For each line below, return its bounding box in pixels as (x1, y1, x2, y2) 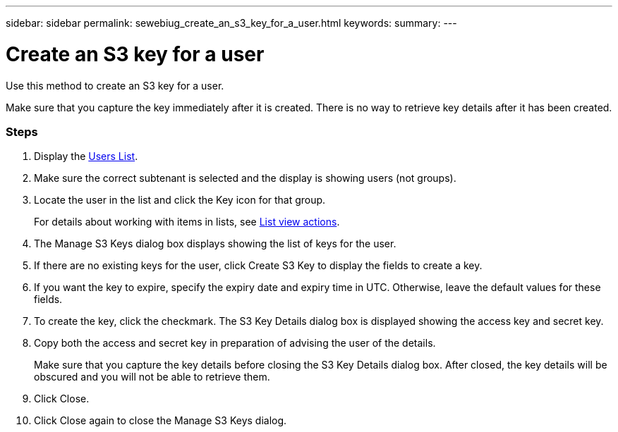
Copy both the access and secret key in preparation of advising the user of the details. (34, 337, 436, 350)
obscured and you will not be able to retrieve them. (34, 371, 270, 383)
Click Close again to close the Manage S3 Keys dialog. (34, 414, 287, 427)
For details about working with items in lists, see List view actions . (34, 216, 340, 228)
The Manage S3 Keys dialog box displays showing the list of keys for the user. (34, 237, 396, 250)
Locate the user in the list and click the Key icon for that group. (34, 194, 326, 206)
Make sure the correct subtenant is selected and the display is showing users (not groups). (34, 172, 456, 185)
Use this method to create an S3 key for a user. (6, 79, 224, 92)
